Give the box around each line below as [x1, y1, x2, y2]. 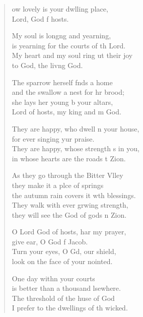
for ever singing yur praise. [12, 133, 95, 144]
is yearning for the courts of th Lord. [12, 40, 126, 50]
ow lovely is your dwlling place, [12, 4, 108, 14]
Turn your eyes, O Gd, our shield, [12, 246, 116, 257]
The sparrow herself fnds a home [12, 77, 113, 87]
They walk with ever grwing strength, [12, 200, 128, 210]
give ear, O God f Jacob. [12, 236, 88, 246]
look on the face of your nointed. [12, 256, 113, 267]
